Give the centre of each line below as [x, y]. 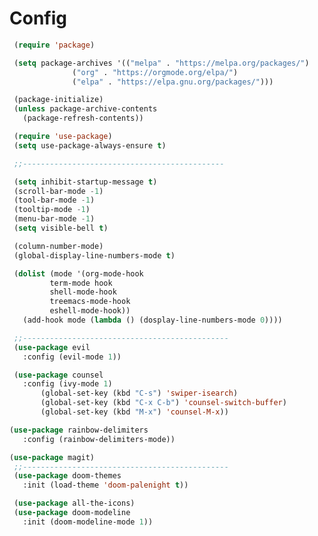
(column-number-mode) [58, 246]
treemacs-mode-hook [90, 302]
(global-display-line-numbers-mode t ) [94, 255]
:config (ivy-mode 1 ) [67, 384]
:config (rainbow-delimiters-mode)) [99, 439]
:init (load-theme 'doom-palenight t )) [105, 485]
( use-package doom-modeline [72, 513]
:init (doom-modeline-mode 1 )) [88, 522]
